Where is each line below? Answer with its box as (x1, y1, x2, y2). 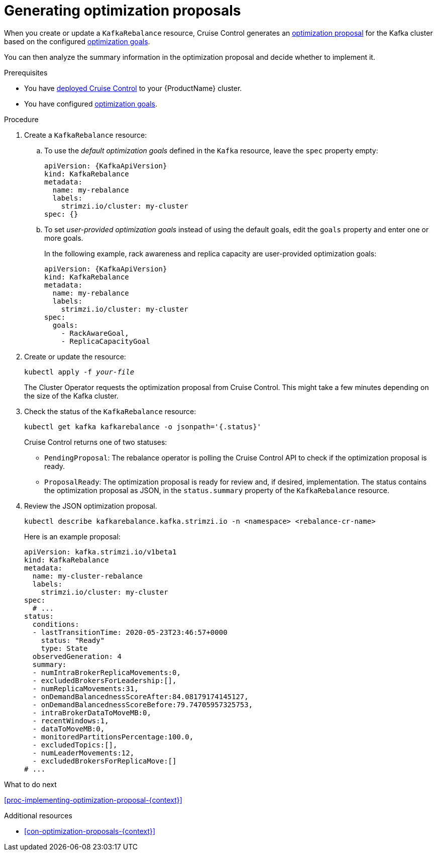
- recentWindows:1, (32, 716, 109, 725)
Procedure (4, 115, 39, 124)
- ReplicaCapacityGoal (61, 337, 150, 345)
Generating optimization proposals (4, 2, 241, 19)
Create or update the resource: (24, 352, 126, 361)
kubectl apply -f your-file (24, 367, 135, 376)
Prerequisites (4, 68, 48, 77)
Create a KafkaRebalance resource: (24, 130, 147, 139)
